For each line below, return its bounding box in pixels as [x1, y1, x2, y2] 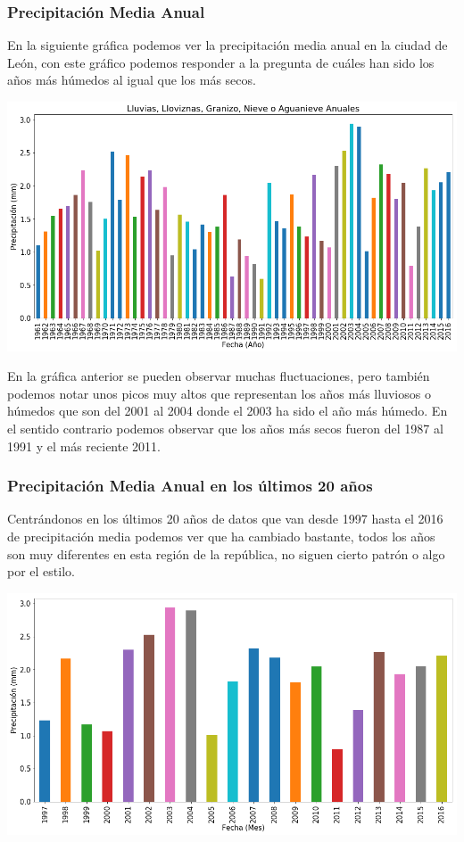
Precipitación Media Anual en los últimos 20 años [7, 475, 373, 497]
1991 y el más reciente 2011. [7, 436, 161, 455]
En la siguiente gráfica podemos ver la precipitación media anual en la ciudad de [7, 36, 448, 54]
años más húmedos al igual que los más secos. [7, 70, 256, 89]
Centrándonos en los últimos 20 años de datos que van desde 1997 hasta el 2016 [7, 509, 443, 528]
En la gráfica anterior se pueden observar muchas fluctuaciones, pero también [7, 367, 430, 385]
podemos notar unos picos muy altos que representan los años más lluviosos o [7, 384, 431, 402]
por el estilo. [7, 562, 75, 581]
